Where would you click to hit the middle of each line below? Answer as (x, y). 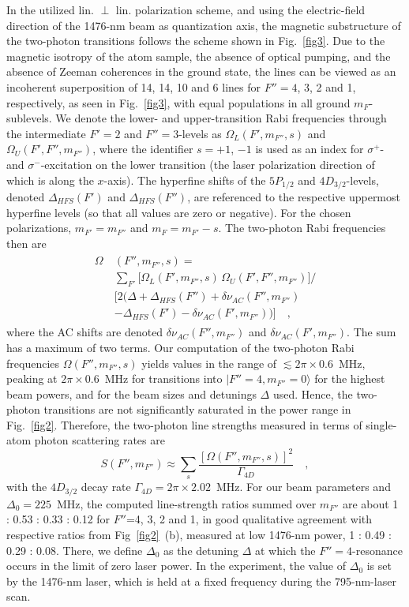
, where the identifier (143, 149)
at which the (285, 550)
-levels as (200, 133)
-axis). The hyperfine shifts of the (185, 180)
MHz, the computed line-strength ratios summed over (187, 503)
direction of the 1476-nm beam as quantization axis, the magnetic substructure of (204, 25)
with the (27, 487)
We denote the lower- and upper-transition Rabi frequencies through (221, 118)
